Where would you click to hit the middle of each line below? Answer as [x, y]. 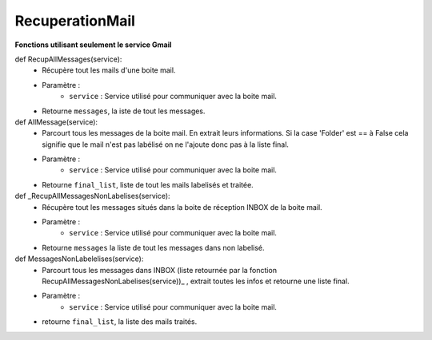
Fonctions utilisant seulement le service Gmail [93, 45]
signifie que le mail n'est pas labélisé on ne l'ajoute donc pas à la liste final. [166, 144]
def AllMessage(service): [56, 122]
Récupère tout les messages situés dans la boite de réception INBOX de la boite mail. [182, 207]
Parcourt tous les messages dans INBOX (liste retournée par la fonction [160, 270]
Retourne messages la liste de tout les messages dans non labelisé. [153, 247]
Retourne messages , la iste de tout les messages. [124, 111]
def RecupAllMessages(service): [68, 59]
